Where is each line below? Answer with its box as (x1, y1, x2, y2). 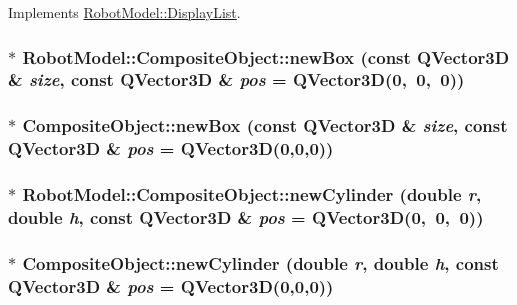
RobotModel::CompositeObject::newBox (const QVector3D (22, 44, 510, 69)
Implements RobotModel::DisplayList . (8, 2, 241, 22)
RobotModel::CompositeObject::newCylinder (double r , (22, 182, 482, 207)
